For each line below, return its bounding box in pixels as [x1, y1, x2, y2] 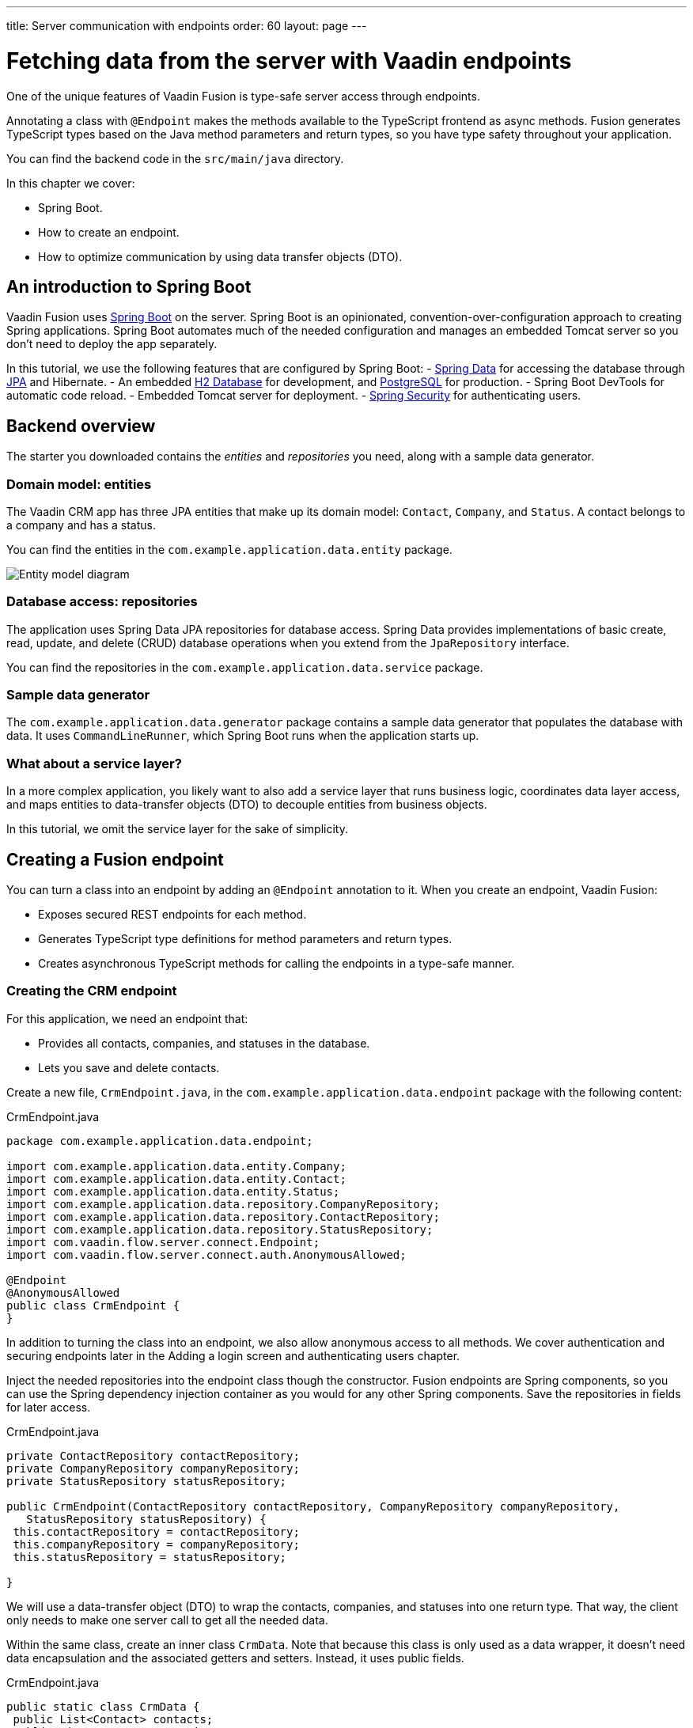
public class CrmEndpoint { [6, 1298, 180, 1312]
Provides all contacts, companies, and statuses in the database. [38, 1036, 370, 1050]
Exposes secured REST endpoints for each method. [38, 908, 307, 922]
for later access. [6, 1400, 91, 1414]
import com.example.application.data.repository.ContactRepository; [6, 1210, 440, 1223]
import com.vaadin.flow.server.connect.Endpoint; [6, 1235, 320, 1249]
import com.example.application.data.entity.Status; [6, 1184, 340, 1198]
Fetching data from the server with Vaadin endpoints [6, 47, 572, 74]
